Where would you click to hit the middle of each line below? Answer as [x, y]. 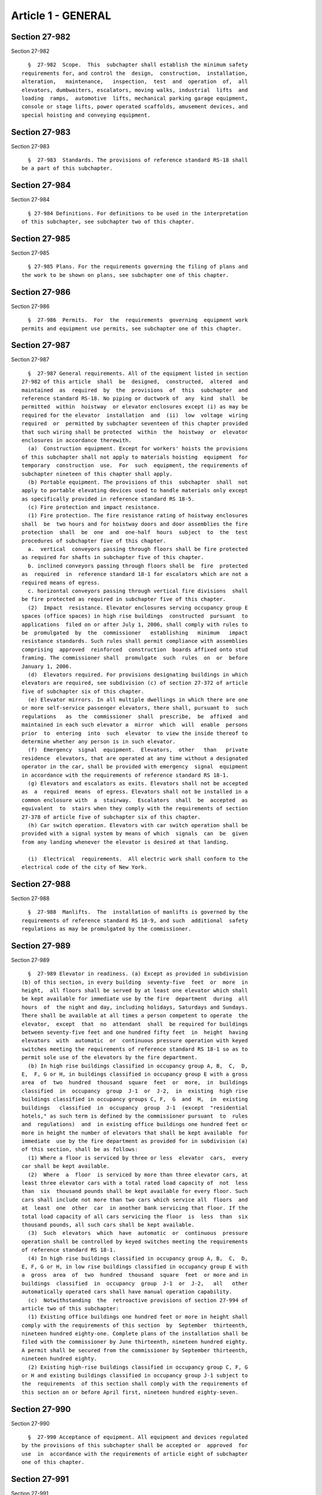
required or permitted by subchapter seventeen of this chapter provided [135, 424]
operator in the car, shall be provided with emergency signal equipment [135, 767]
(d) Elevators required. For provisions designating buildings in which [138, 675]
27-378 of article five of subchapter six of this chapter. [111, 817]
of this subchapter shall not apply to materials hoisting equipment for [135, 457]
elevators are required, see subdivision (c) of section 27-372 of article [135, 683]
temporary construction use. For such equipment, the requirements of [135, 466]
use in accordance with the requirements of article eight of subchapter [135, 1454]
